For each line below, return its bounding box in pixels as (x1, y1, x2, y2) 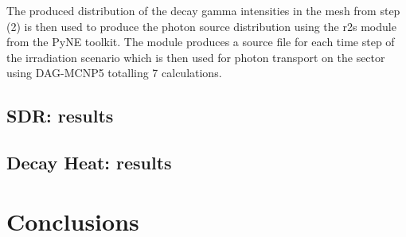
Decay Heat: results (6, 150, 172, 175)
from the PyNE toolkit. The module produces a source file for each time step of (6, 33, 395, 50)
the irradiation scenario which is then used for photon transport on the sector (6, 49, 385, 65)
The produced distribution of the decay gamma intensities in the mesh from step (6, 2, 400, 18)
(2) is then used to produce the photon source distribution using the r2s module (6, 17, 396, 34)
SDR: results (6, 103, 114, 128)
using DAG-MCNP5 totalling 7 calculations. (6, 64, 222, 81)
